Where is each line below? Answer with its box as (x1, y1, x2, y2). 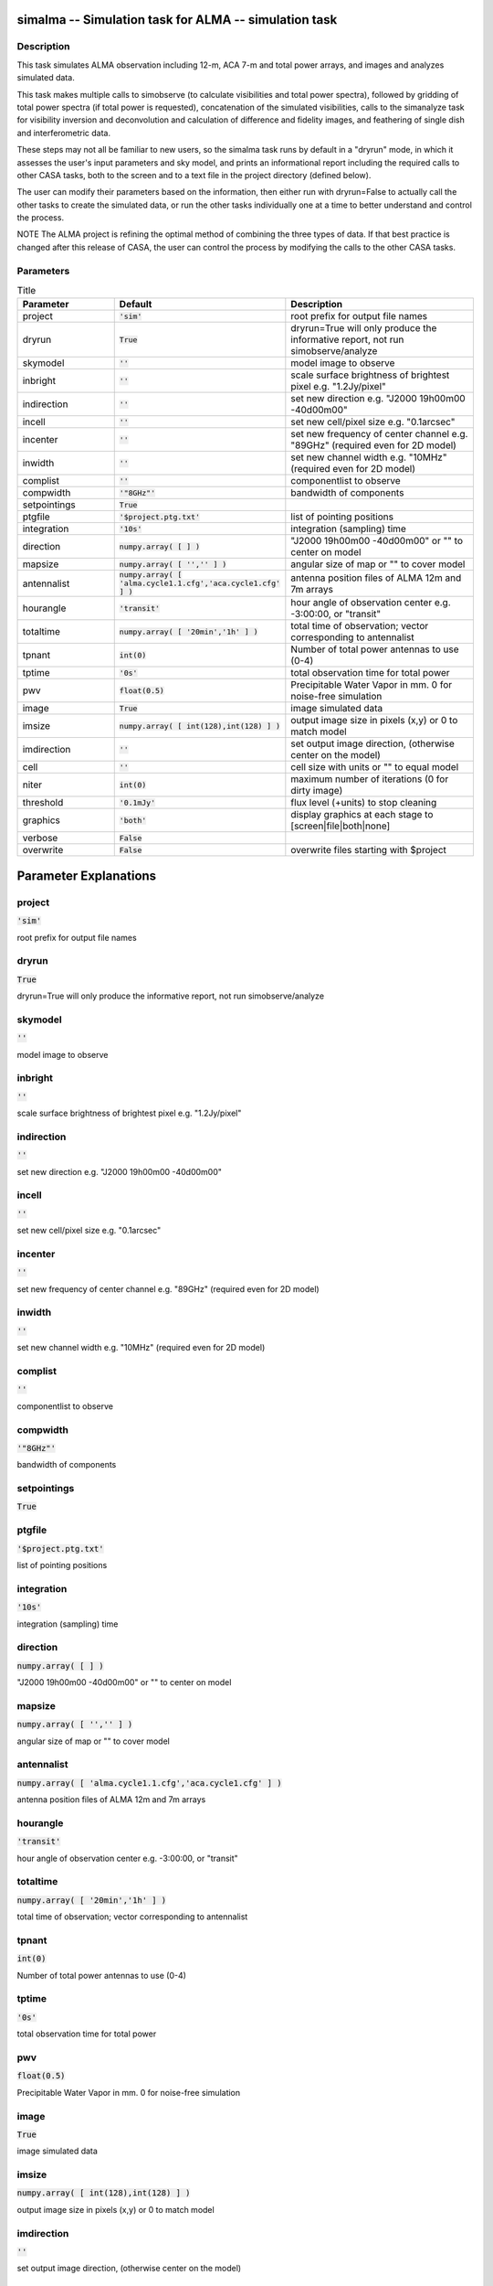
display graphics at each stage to (290, 808, 434, 821)
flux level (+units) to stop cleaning (290, 796, 437, 809)
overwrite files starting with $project (290, 844, 447, 857)
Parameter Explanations (16, 868, 157, 883)
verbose (22, 832, 58, 845)
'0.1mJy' (119, 797, 155, 807)
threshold (22, 796, 64, 809)
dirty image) (290, 785, 343, 797)
